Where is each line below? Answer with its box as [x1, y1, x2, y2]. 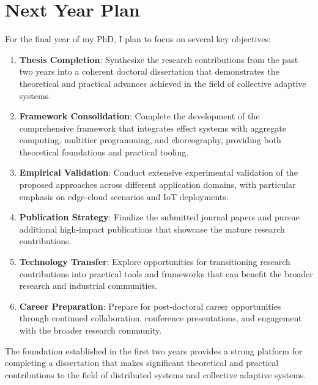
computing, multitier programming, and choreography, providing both [19, 133, 281, 146]
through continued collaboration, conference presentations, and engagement [19, 312, 302, 324]
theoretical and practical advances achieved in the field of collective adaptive [19, 77, 306, 89]
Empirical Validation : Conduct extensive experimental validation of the [19, 166, 298, 179]
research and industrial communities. [19, 279, 157, 292]
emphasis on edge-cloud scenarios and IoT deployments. [19, 190, 229, 203]
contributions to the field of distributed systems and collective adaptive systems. [5, 368, 306, 381]
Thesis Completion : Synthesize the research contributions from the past [19, 53, 298, 65]
